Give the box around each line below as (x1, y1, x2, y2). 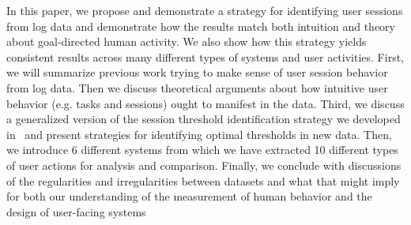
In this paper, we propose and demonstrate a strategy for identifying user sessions (6, 2, 403, 18)
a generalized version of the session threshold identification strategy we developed (6, 111, 401, 127)
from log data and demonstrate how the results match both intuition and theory (6, 17, 395, 34)
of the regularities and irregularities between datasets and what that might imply (6, 172, 400, 189)
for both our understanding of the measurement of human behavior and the (6, 188, 372, 204)
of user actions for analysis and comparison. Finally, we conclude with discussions (6, 156, 402, 173)
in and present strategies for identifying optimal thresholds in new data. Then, (6, 126, 392, 142)
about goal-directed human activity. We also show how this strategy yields (6, 33, 367, 50)
